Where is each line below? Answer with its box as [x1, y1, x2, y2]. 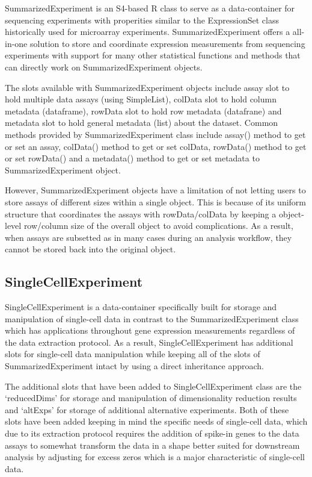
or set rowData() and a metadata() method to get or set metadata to [5, 152, 260, 164]
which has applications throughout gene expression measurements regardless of [5, 324, 295, 337]
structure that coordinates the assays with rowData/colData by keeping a [5, 207, 277, 220]
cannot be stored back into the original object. [5, 243, 176, 255]
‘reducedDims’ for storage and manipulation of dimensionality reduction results [5, 391, 297, 404]
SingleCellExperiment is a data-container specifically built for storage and [5, 301, 277, 313]
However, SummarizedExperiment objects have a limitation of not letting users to [5, 184, 306, 196]
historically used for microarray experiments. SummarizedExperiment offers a [5, 25, 290, 38]
